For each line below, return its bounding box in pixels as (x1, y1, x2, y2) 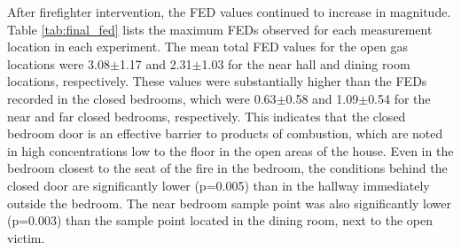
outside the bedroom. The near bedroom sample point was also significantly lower (7, 193, 452, 212)
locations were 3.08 (7, 54, 110, 73)
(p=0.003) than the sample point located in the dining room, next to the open (7, 211, 434, 230)
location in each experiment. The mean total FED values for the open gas (7, 37, 408, 56)
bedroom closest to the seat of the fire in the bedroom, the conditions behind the (7, 159, 448, 177)
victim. (7, 228, 45, 246)
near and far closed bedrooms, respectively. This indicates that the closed (7, 106, 406, 125)
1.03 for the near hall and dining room (201, 54, 410, 73)
